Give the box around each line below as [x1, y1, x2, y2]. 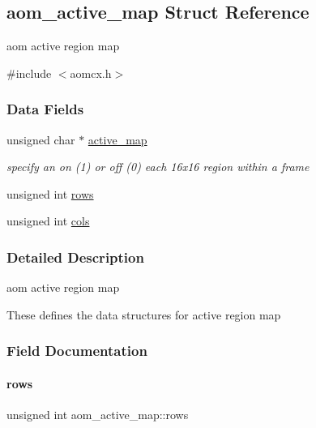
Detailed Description [6, 246, 144, 267]
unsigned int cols [6, 212, 90, 229]
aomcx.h [70, 64, 112, 81]
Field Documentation [6, 340, 147, 361]
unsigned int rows [6, 185, 94, 202]
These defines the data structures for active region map [6, 306, 281, 323]
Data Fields [6, 99, 84, 119]
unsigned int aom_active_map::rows [6, 406, 189, 423]
